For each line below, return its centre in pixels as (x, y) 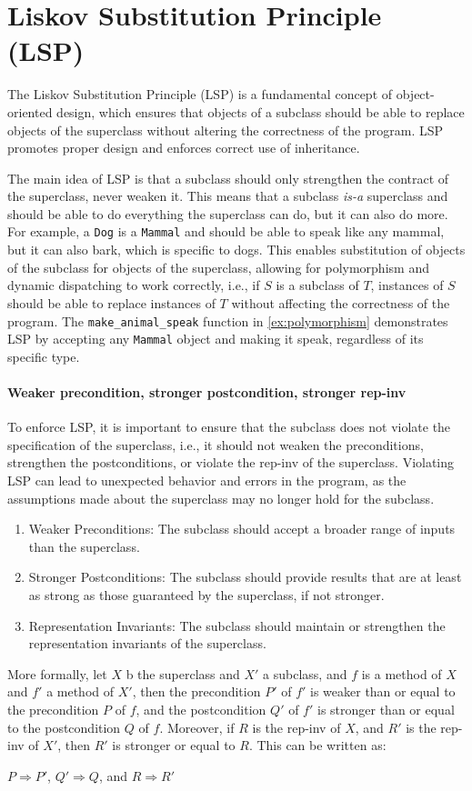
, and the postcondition (201, 709)
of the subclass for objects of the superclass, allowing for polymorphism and (218, 267)
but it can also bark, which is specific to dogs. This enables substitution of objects (236, 250)
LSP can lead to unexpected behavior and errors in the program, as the (207, 480)
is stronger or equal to (174, 745)
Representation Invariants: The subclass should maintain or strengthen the (237, 625)
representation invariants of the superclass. (147, 643)
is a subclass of (317, 285)
